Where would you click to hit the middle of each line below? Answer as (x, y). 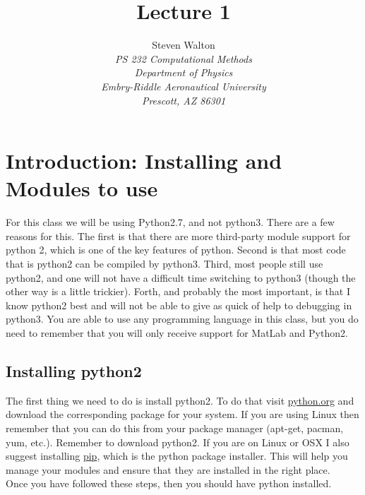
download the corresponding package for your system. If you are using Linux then (182, 414)
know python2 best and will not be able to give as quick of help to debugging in (179, 305)
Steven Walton (184, 45)
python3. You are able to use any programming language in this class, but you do (182, 319)
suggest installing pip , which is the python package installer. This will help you (177, 456)
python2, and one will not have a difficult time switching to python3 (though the (181, 277)
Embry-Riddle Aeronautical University (184, 86)
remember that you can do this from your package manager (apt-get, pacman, (175, 428)
